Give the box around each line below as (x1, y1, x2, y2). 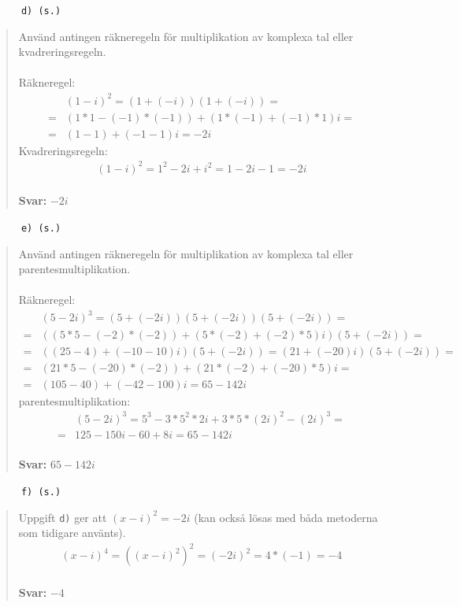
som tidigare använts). (18, 524, 126, 541)
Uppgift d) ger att (18, 509, 107, 525)
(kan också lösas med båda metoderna (194, 509, 378, 525)
